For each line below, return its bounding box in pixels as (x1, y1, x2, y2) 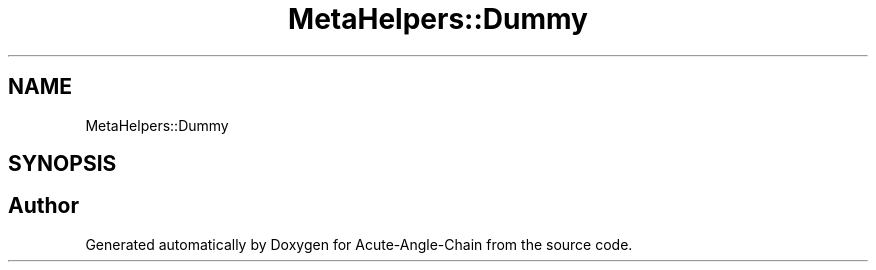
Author (8, 193, 79, 219)
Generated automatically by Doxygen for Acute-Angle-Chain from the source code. (85, 235, 633, 253)
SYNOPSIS (8, 151, 117, 177)
